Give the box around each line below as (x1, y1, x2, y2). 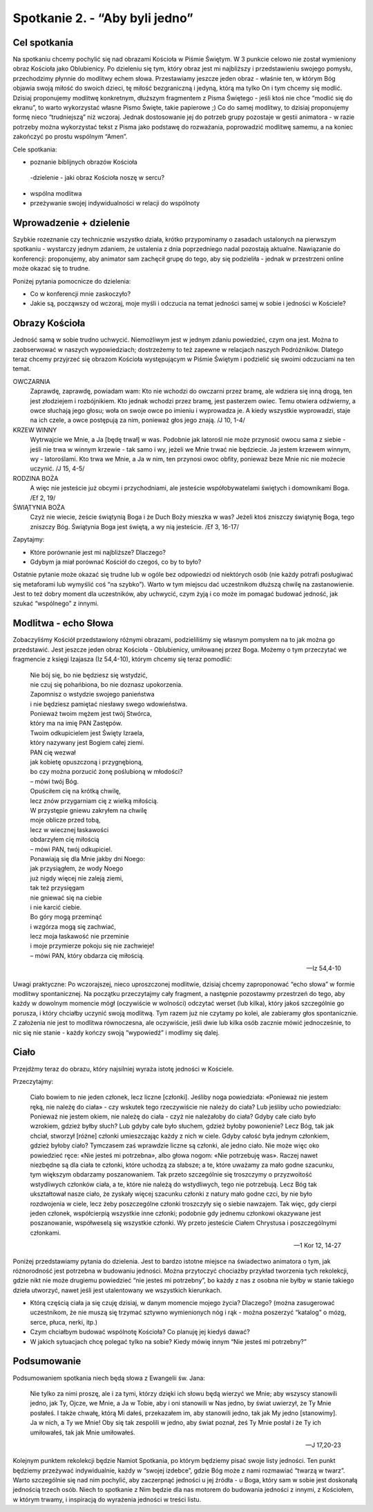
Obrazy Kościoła (12, 317, 86, 329)
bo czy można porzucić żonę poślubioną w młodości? (30, 768, 183, 776)
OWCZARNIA (12, 377, 51, 385)
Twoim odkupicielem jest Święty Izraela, (30, 728, 144, 737)
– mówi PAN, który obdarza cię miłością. (30, 951, 144, 959)
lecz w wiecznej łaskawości (30, 825, 109, 833)
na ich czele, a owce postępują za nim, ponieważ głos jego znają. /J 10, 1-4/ (30, 416, 245, 425)
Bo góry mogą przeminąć (30, 913, 103, 921)
